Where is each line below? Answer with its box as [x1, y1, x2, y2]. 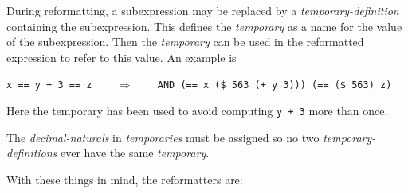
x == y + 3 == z [6, 79, 92, 91]
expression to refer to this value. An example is [6, 48, 237, 65]
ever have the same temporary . [60, 145, 210, 161]
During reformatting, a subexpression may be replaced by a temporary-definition [6, 2, 399, 18]
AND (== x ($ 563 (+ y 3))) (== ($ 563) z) [157, 79, 392, 91]
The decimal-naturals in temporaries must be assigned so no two [6, 129, 320, 145]
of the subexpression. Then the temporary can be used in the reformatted [6, 33, 364, 50]
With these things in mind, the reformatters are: [6, 171, 243, 187]
